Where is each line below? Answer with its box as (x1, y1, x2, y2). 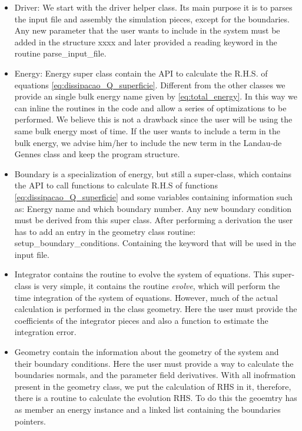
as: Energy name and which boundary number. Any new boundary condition (14, 202, 292, 214)
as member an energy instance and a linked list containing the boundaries (14, 403, 281, 415)
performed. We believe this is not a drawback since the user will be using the (14, 113, 293, 125)
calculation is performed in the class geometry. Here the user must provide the (14, 303, 297, 315)
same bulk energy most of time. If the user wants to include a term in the (14, 124, 280, 137)
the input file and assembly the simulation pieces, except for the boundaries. (14, 12, 290, 25)
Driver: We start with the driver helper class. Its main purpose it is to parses (14, 1, 293, 13)
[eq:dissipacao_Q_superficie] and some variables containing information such (14, 190, 293, 203)
